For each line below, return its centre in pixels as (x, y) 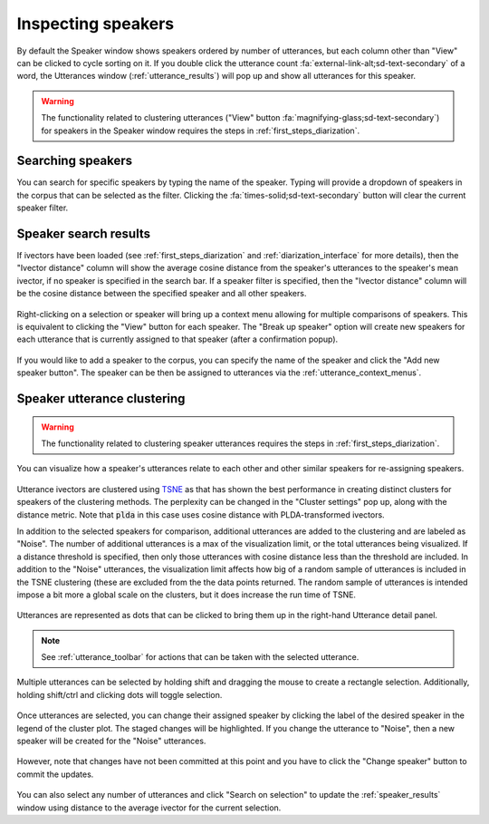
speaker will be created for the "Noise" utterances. (111, 741)
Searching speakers (75, 161)
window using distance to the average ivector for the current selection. (149, 808)
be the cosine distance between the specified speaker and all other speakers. (162, 294)
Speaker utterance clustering (101, 399)
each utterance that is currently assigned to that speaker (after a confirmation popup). (177, 339)
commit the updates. (55, 774)
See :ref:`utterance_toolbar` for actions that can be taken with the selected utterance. (200, 657)
